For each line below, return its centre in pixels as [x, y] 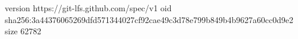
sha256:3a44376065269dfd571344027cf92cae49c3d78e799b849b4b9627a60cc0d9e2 [149, 19]
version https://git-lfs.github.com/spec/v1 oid [88, 8]
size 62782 [23, 31]
